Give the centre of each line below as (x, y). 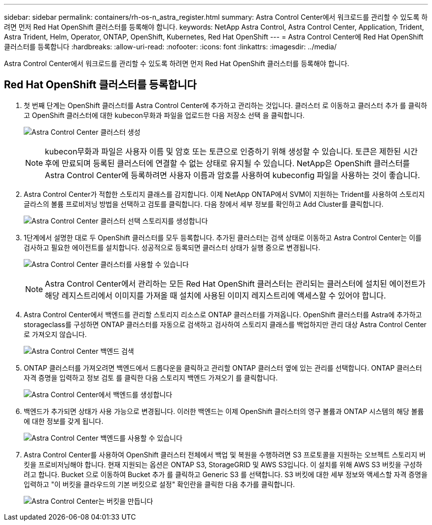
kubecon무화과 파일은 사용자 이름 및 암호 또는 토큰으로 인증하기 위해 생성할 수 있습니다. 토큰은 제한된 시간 (231, 151)
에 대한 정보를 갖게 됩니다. (64, 421)
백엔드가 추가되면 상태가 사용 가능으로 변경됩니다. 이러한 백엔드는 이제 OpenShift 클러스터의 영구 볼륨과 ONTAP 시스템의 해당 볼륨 (224, 411)
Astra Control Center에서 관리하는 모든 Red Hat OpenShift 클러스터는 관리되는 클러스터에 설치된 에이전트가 (235, 283)
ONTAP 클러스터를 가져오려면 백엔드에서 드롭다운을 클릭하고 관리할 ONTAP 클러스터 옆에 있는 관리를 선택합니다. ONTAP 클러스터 (223, 368)
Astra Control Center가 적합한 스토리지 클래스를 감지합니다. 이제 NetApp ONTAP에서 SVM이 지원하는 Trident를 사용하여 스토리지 (224, 194)
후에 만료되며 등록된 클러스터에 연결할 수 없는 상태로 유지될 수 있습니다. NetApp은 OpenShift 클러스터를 (228, 163)
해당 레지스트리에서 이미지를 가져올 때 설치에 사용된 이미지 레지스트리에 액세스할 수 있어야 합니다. (216, 295)
